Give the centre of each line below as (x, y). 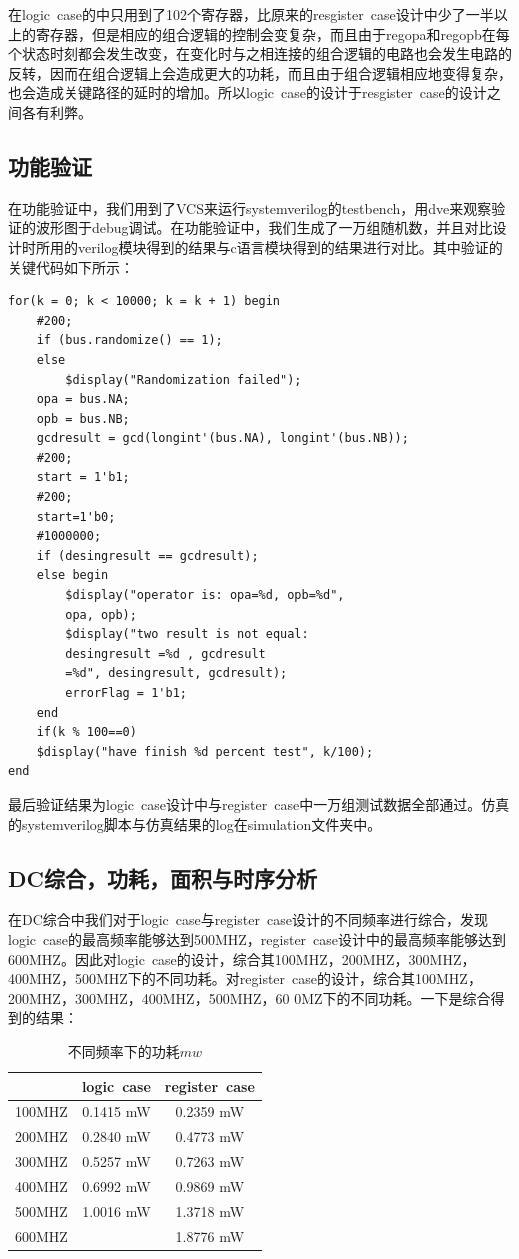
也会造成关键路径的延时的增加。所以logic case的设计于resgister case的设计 (247, 92)
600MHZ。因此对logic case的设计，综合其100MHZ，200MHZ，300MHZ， (242, 958)
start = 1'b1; (83, 477)
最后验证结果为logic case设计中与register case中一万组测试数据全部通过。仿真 (259, 803)
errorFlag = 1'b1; (126, 693)
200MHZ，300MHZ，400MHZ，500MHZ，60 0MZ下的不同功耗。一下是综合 (249, 997)
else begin (72, 575)
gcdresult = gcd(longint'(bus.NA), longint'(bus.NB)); (222, 438)
